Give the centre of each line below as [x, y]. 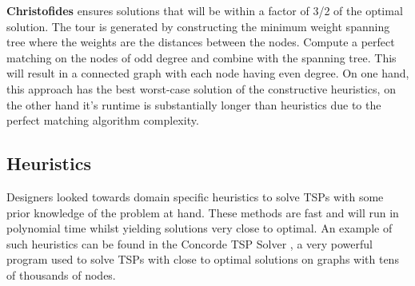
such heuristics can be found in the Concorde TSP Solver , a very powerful [190, 243]
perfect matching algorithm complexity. [103, 120]
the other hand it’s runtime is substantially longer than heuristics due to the [194, 104]
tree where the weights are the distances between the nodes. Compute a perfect [201, 42]
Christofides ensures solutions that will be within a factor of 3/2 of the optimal [205, 10]
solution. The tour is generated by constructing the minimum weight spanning [198, 26]
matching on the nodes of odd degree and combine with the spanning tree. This [202, 57]
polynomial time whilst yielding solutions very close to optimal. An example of [200, 228]
